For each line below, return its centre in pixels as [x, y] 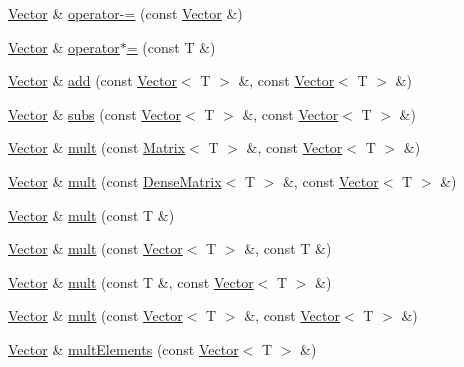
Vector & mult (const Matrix [97, 147]
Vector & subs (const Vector [94, 113]
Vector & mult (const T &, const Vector [131, 281]
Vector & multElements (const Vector [123, 348]
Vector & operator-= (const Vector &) [125, 13]
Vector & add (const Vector [92, 80]
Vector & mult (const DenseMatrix [115, 180]
